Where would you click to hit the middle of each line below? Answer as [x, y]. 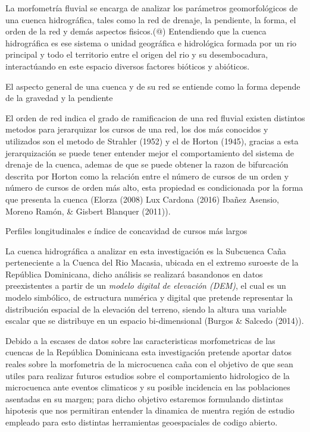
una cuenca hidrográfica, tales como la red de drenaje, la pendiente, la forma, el [151, 19]
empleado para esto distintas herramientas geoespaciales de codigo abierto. [142, 422]
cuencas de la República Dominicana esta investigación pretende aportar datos [149, 352]
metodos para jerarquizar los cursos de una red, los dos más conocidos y [137, 129]
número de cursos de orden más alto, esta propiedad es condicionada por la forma [154, 187]
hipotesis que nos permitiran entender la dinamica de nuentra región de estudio [150, 410]
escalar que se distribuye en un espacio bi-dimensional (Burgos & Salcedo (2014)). [155, 321]
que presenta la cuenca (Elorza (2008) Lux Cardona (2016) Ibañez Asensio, [142, 199]
